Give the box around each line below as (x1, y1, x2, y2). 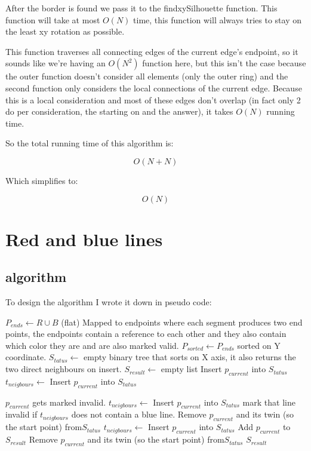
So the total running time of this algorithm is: (5, 137, 174, 149)
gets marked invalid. (32, 395, 106, 408)
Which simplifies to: (5, 174, 78, 186)
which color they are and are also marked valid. (5, 339, 179, 351)
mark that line (242, 395, 295, 408)
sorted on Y (237, 339, 281, 351)
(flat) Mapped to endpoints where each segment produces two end (61, 315, 303, 328)
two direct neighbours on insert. (5, 363, 122, 375)
